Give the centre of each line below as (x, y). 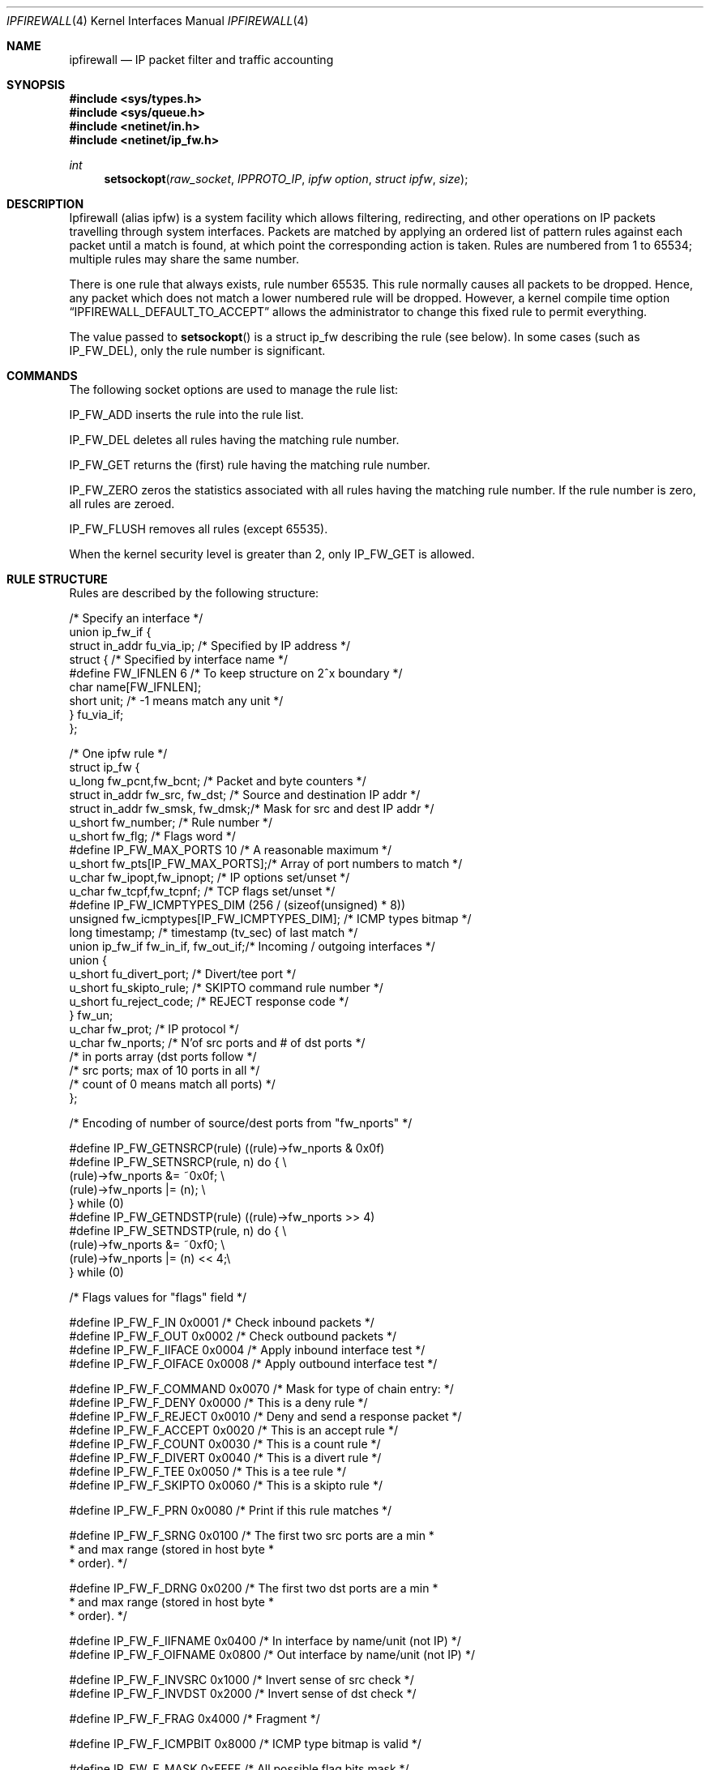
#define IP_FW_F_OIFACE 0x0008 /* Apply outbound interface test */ (253, 1364)
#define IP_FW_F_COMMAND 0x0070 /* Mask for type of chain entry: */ (261, 1389)
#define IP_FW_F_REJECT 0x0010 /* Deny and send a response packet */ (265, 1416)
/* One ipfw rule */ (118, 753)
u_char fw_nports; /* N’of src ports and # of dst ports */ (217, 1043)
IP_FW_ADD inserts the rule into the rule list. (186, 415)
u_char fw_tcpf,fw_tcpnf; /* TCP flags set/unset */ (202, 891)
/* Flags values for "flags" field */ (158, 1297)
